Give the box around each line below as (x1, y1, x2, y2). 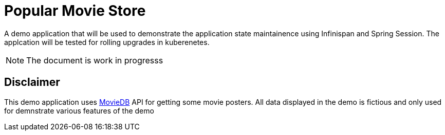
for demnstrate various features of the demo (4, 106, 154, 115)
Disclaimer (4, 76, 60, 89)
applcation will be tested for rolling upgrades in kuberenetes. (4, 37, 210, 47)
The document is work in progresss (26, 55, 163, 65)
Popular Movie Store (4, 2, 146, 19)
